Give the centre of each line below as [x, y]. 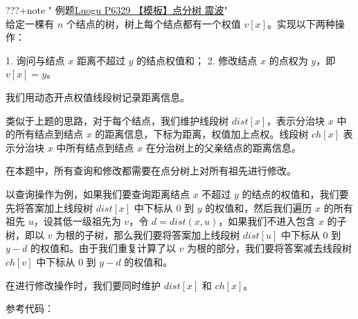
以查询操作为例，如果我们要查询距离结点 [98, 193]
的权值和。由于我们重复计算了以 [103, 248]
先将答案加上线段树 [49, 207]
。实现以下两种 [301, 23]
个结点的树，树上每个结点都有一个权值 [153, 23]
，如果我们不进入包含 [267, 221]
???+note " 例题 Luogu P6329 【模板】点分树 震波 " [117, 10]
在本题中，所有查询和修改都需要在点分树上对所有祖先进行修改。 [151, 171]
